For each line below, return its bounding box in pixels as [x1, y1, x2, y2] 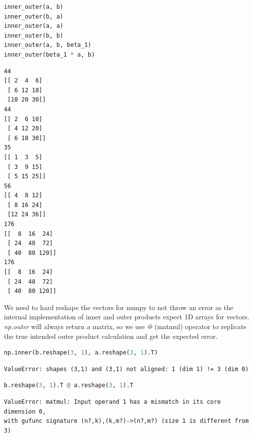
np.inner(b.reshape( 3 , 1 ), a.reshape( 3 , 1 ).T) [4, 349, 158, 356]
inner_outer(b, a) [4, 13, 63, 20]
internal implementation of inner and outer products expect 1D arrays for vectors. [4, 312, 250, 322]
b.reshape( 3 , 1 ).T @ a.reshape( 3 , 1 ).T [4, 382, 133, 389]
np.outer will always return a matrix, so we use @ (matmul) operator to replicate [4, 321, 247, 331]
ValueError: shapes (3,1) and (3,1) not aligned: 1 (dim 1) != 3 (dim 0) [4, 365, 249, 373]
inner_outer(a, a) [4, 22, 63, 30]
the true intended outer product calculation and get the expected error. [4, 331, 218, 341]
